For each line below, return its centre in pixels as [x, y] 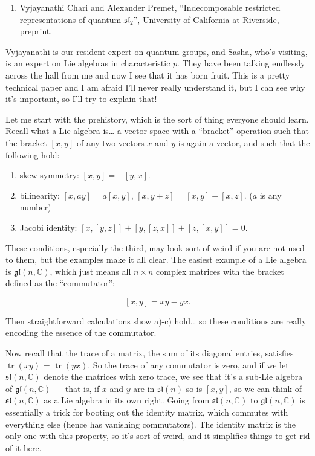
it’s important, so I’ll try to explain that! [81, 99]
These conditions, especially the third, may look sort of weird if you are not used [155, 247]
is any [271, 195]
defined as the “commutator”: [60, 283]
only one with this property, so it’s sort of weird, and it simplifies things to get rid [158, 436]
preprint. [36, 31]
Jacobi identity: [48, 227]
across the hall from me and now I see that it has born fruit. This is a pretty [148, 75]
